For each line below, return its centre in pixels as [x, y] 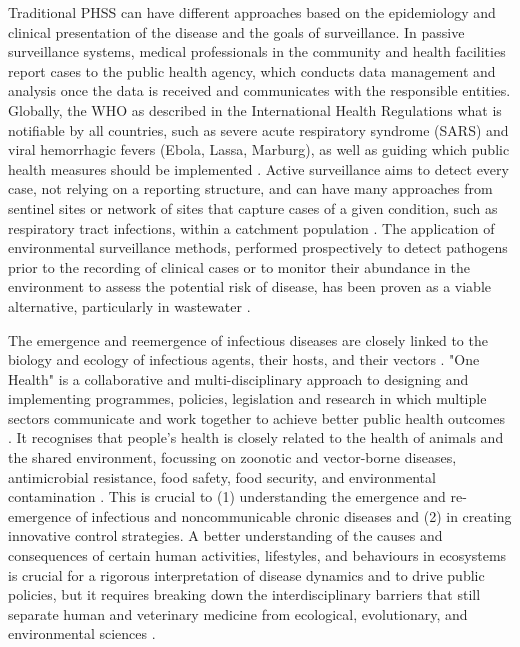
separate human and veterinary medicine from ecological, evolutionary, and [238, 613]
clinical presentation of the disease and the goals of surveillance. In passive [236, 31]
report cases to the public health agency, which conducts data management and [252, 70]
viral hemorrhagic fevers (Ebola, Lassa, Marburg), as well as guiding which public [259, 149]
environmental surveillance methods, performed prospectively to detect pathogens [258, 247]
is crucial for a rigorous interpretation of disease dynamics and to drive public [246, 574]
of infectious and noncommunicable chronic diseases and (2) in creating [293, 515]
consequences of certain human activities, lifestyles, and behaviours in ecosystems [257, 555]
